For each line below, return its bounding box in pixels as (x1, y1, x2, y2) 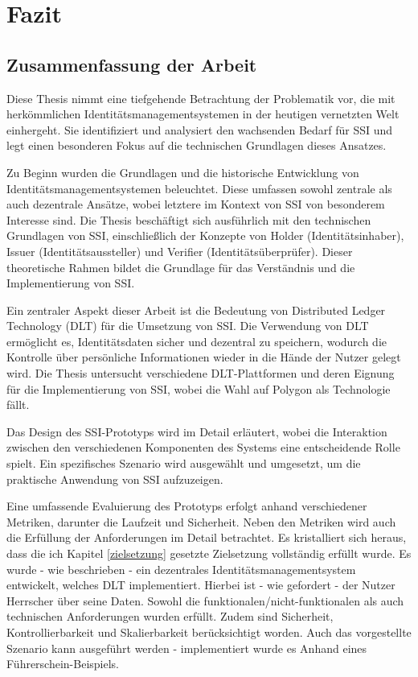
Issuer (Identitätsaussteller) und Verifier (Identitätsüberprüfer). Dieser (6, 242, 353, 259)
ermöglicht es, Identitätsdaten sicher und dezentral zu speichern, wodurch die (6, 332, 387, 349)
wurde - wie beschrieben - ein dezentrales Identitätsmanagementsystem (6, 560, 356, 577)
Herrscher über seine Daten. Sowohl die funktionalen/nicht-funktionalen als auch (6, 592, 404, 609)
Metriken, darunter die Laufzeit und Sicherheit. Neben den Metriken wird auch (6, 513, 396, 530)
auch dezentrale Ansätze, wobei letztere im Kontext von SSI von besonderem (6, 196, 385, 213)
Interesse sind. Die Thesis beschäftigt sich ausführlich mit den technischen (6, 211, 371, 228)
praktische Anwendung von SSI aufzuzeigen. (6, 470, 223, 487)
